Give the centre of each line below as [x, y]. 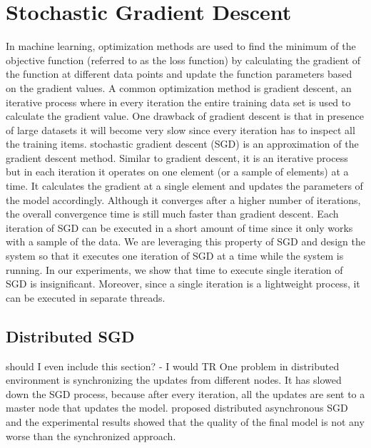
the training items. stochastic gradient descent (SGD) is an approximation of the [182, 144]
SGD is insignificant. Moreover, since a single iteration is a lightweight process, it [183, 284]
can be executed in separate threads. [86, 297]
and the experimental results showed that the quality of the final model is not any [185, 421]
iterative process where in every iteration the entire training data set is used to [178, 102]
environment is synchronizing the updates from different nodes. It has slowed [174, 380]
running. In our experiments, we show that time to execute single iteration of [174, 269]
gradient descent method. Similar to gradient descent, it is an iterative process [177, 157]
